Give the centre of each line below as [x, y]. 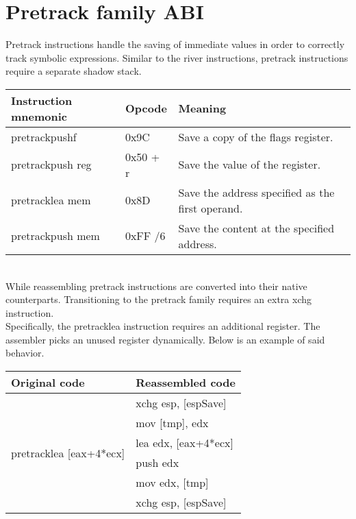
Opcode [146, 108]
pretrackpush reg [51, 165]
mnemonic [39, 116]
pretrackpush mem [55, 236]
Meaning [202, 108]
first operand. [211, 208]
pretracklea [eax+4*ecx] [68, 452]
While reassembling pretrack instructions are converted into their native [156, 286]
